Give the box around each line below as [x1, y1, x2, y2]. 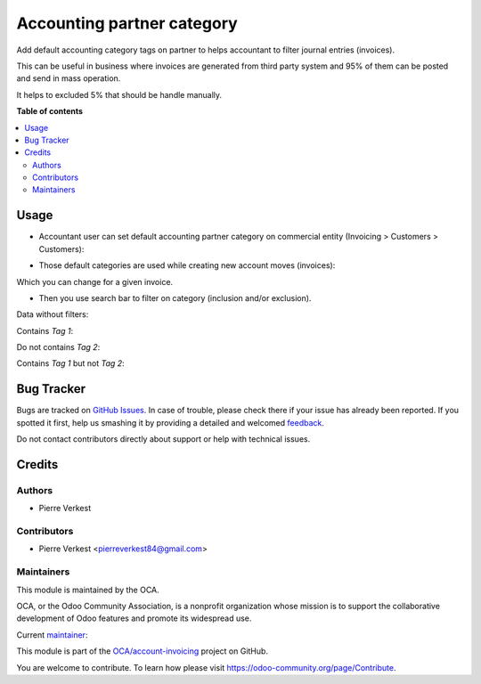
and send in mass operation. [16, 73, 121, 84]
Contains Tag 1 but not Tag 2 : [16, 358, 125, 369]
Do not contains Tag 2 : [16, 342, 101, 353]
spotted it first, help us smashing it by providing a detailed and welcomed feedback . [16, 417, 325, 427]
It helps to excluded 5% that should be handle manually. [16, 89, 223, 100]
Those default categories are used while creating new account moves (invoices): [38, 260, 336, 271]
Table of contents [16, 106, 84, 117]
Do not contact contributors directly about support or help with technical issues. [16, 434, 311, 444]
